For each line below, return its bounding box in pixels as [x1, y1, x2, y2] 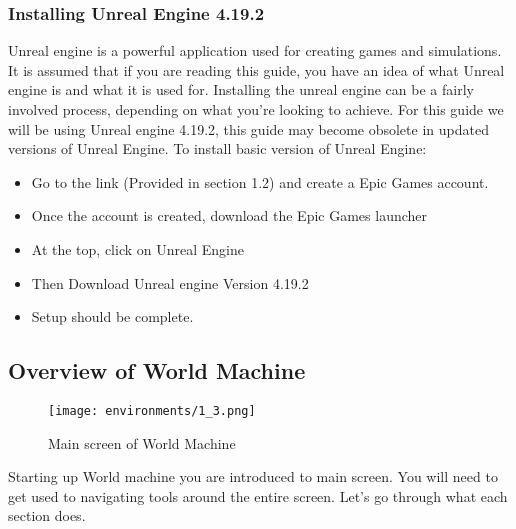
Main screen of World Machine [48, 432, 236, 453]
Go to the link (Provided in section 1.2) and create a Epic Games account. [31, 171, 489, 192]
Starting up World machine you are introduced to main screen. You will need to [8, 466, 498, 487]
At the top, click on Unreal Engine [31, 238, 244, 259]
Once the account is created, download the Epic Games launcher [31, 205, 428, 226]
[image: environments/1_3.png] [48, 403, 256, 418]
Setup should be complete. [31, 306, 194, 327]
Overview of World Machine [8, 355, 306, 386]
